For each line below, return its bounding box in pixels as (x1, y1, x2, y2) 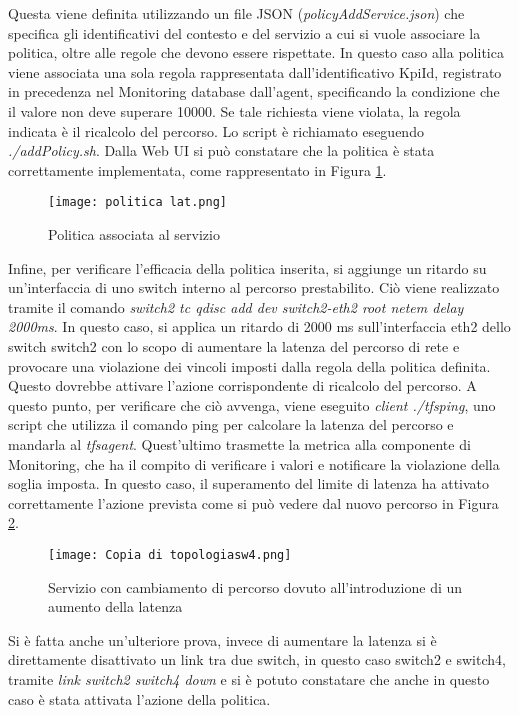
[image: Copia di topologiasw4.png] (48, 547, 292, 562)
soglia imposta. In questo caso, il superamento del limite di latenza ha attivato (8, 473, 490, 494)
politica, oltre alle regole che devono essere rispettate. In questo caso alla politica (8, 42, 504, 63)
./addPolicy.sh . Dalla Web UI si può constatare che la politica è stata (8, 140, 435, 161)
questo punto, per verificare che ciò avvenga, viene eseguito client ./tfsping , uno (8, 394, 496, 415)
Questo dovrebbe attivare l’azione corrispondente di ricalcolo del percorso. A (8, 375, 477, 396)
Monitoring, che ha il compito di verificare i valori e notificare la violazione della (8, 453, 500, 474)
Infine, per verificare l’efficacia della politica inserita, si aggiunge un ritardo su (8, 257, 487, 278)
